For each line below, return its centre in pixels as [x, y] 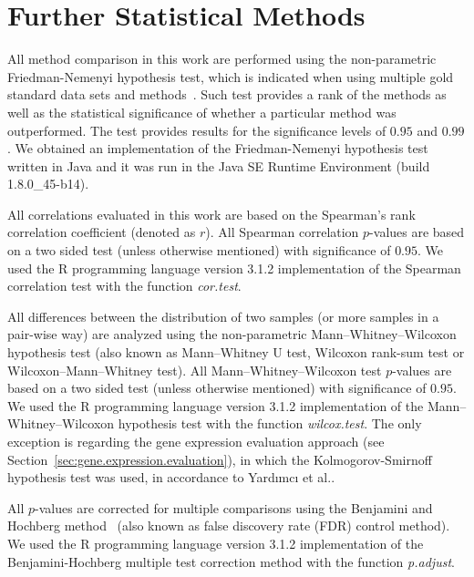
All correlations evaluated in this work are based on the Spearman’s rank [211, 214]
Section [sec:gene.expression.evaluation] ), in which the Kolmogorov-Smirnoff [220, 459]
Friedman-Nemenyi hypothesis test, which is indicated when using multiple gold [231, 76]
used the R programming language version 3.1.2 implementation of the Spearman [234, 268]
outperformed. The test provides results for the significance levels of [197, 130]
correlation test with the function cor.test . [124, 286]
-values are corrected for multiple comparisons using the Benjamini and [234, 507]
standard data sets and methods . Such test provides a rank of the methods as [227, 94]
